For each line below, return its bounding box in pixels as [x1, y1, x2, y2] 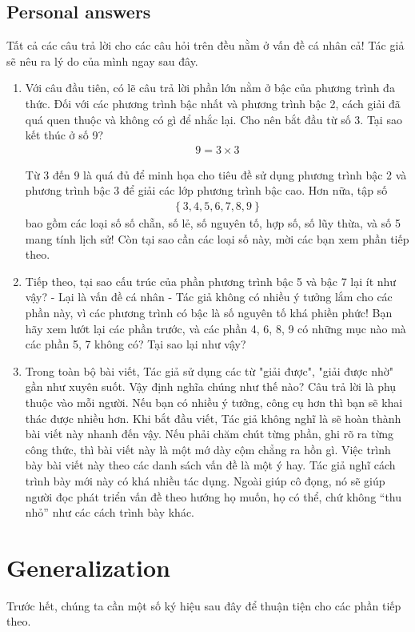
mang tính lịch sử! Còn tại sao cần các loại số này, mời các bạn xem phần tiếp [25, 230, 409, 247]
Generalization [6, 550, 170, 583]
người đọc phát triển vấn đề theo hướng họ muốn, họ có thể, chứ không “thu [25, 488, 402, 505]
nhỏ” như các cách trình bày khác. [25, 504, 195, 521]
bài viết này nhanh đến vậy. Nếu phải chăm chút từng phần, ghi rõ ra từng [25, 425, 393, 442]
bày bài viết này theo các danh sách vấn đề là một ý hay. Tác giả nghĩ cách [25, 457, 396, 473]
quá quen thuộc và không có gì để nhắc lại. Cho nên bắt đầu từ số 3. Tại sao [25, 111, 402, 127]
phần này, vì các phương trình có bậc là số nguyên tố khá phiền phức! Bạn [25, 304, 393, 320]
